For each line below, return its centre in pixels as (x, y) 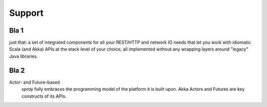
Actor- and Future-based (35, 82)
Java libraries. (23, 56)
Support (26, 13)
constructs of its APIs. (44, 96)
